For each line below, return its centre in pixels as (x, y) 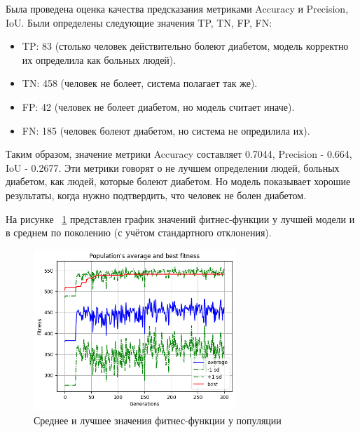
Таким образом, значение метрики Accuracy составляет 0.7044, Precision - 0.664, (179, 154)
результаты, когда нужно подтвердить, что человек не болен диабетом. (156, 195)
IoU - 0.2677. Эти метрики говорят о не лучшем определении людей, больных (173, 167)
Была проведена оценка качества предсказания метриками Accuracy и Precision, (177, 8)
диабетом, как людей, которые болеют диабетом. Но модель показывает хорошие (178, 181)
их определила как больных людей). (99, 59)
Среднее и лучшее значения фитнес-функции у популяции (158, 420)
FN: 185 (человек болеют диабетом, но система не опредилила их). (166, 130)
